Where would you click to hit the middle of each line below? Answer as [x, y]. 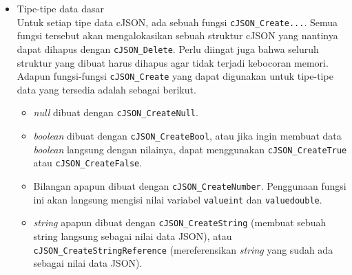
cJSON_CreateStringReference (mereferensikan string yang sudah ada [183, 249]
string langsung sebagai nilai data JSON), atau [133, 235]
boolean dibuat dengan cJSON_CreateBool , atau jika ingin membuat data [187, 135]
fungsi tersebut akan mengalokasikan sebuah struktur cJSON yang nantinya [177, 35]
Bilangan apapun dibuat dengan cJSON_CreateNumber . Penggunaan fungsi [190, 185]
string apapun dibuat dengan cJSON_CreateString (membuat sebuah [180, 222]
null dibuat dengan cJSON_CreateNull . [116, 112]
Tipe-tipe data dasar [60, 8]
